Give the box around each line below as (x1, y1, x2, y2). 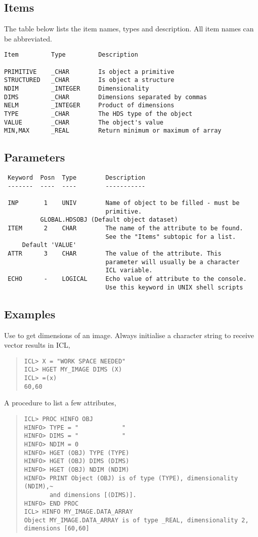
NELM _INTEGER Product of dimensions (4, 102, 175, 109)
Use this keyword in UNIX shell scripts (105, 283, 243, 291)
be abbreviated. (4, 33, 52, 44)
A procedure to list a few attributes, (4, 397, 116, 408)
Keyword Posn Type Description (8, 174, 146, 182)
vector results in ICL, (4, 340, 70, 350)
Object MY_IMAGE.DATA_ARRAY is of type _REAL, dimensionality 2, (24, 516, 249, 524)
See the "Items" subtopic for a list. (105, 233, 236, 240)
